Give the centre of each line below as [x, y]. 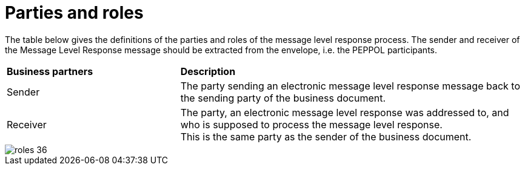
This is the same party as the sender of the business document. [326, 136]
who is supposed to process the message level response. [311, 124]
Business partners [50, 71]
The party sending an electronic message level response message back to [350, 86]
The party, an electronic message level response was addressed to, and [345, 112]
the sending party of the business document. [283, 98]
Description [208, 71]
